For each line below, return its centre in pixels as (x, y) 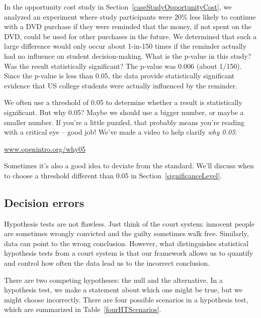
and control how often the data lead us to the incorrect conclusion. (107, 263)
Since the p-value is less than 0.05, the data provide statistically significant (119, 76)
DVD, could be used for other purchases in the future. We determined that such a (130, 36)
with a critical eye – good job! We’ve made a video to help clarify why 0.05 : (121, 132)
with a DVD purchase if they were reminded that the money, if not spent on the (128, 26)
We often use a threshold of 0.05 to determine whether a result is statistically (123, 102)
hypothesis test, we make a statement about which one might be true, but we (123, 290)
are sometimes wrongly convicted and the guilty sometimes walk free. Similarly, (126, 233)
